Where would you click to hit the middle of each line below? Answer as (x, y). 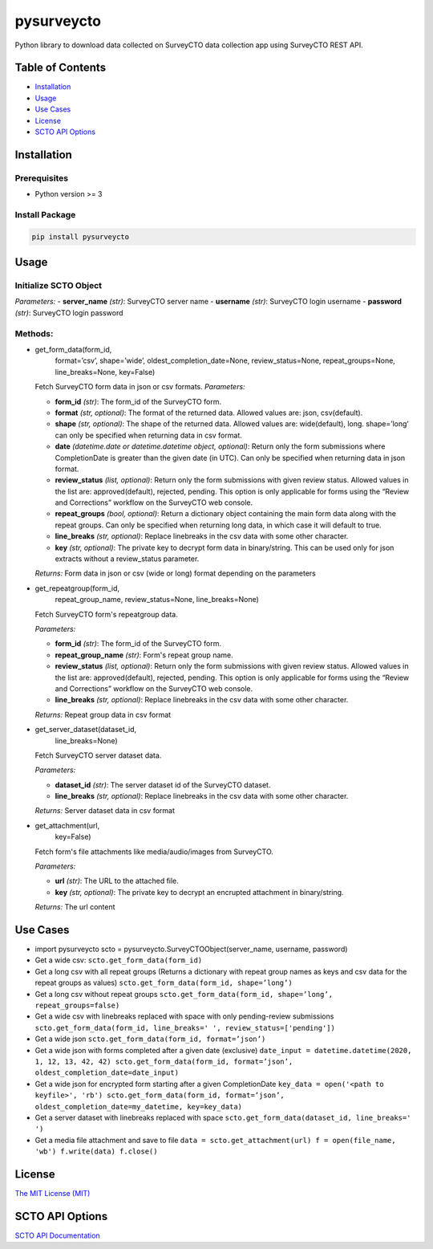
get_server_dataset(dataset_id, (86, 730)
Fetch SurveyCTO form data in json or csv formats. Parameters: (140, 387)
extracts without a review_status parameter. (127, 559)
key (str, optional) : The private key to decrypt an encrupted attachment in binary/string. (199, 892)
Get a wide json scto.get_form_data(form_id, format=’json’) (150, 1039)
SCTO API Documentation (57, 1235)
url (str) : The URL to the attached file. (117, 881)
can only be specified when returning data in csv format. (148, 435)
